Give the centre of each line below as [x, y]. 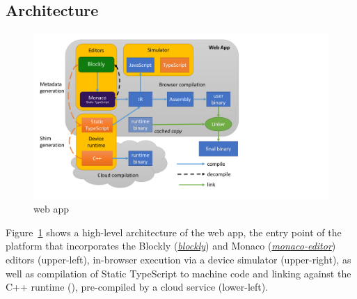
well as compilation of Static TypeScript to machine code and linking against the [178, 273]
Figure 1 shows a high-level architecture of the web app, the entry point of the [174, 232]
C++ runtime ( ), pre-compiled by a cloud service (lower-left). [137, 287]
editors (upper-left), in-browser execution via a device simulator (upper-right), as [178, 260]
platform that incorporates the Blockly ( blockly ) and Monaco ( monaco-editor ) [171, 246]
